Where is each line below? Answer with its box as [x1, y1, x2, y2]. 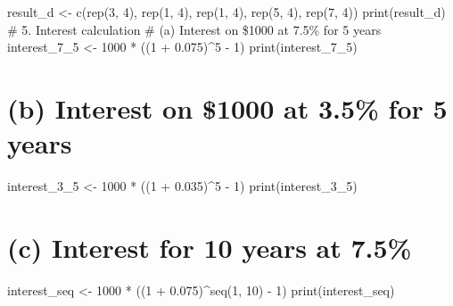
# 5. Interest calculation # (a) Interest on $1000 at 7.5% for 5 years [7, 20, 382, 38]
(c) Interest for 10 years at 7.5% [7, 228, 412, 265]
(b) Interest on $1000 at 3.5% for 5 [7, 89, 448, 126]
